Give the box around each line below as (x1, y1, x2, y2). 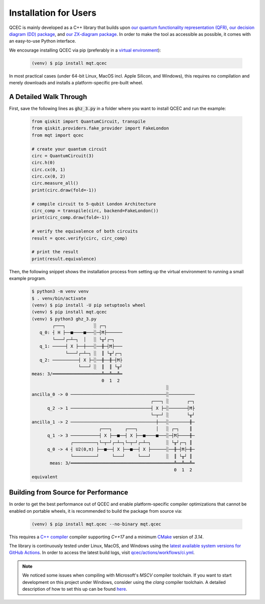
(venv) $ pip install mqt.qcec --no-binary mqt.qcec (31, 521, 161, 527)
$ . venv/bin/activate (31, 295, 86, 301)
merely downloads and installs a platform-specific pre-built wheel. (9, 80, 143, 86)
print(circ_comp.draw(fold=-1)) (31, 215, 110, 220)
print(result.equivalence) (31, 256, 97, 262)
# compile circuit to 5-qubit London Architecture (31, 201, 157, 207)
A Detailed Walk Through (9, 92, 87, 101)
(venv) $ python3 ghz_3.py (31, 316, 97, 321)
